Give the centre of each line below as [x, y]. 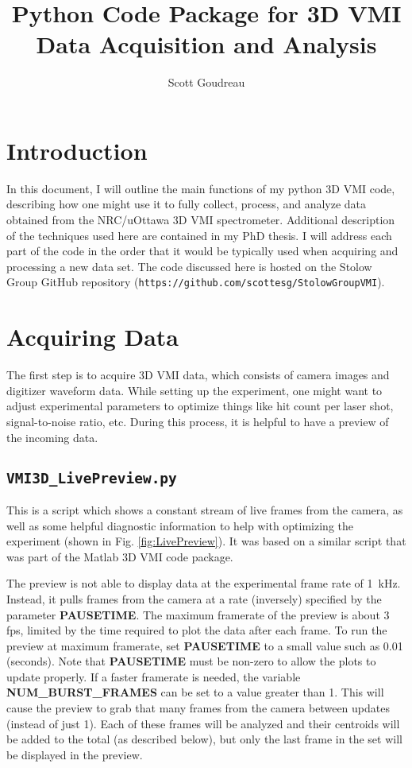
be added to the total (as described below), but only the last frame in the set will [204, 739]
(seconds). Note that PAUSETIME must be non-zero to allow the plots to [191, 661]
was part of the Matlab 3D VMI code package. [120, 556]
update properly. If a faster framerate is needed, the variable [154, 676]
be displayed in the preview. [75, 754]
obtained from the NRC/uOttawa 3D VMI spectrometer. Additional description [201, 220]
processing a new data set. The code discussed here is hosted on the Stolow [189, 266]
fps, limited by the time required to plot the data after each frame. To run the [197, 630]
